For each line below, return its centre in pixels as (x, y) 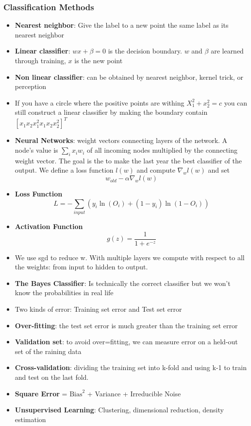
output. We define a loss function (64, 170)
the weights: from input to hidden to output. (81, 267)
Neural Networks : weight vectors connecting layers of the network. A (121, 140)
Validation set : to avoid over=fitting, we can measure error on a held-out (126, 342)
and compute (156, 170)
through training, (40, 60)
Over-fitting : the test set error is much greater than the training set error (126, 325)
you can (236, 102)
